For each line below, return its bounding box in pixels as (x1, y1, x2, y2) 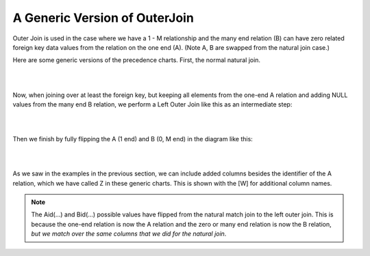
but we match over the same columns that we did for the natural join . (31, 229, 227, 238)
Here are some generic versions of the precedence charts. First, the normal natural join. (12, 56, 260, 64)
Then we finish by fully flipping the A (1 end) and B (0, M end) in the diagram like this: (12, 135, 253, 143)
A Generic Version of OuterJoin (12, 10, 195, 25)
